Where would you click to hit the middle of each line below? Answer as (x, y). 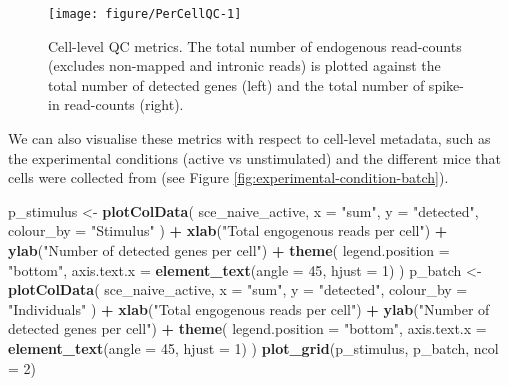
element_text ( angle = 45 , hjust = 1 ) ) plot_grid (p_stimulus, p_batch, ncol (253, 347)
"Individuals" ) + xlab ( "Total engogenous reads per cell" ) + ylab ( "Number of (249, 308)
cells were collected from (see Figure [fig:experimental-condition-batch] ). (228, 177)
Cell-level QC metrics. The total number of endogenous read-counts (255, 45)
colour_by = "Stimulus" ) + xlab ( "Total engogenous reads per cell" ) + (228, 230)
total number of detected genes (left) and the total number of (236, 84)
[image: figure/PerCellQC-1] (145, 14)
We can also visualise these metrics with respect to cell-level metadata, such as (249, 138)
